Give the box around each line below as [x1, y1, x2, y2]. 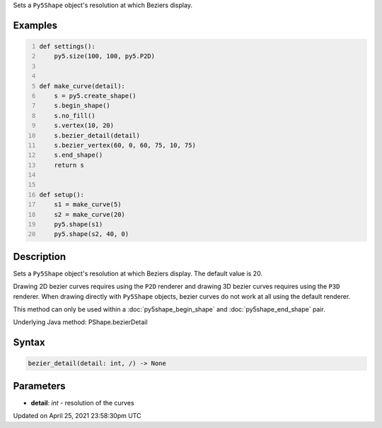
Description [13, 251, 66, 263]
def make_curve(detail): [39, 82, 125, 90]
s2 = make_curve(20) [54, 210, 125, 218]
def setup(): [39, 191, 85, 198]
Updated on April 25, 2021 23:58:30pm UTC [13, 412, 141, 420]
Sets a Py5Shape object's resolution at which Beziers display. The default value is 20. [13, 269, 263, 278]
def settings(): [39, 42, 95, 50]
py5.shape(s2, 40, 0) [54, 230, 129, 238]
